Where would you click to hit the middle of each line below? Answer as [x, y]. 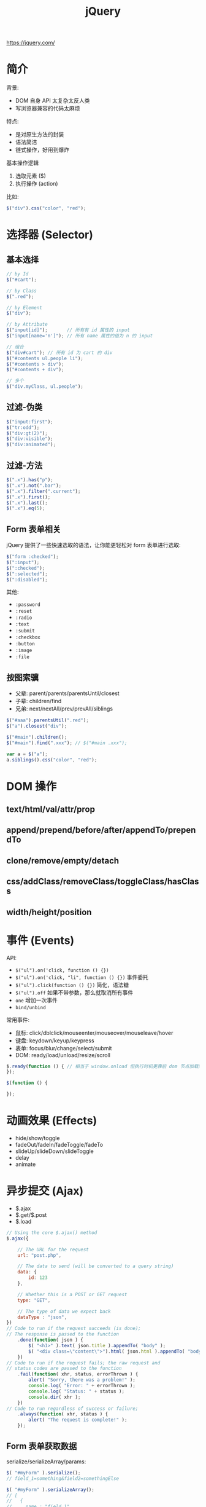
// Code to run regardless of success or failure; [72, 1409]
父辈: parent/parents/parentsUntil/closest [67, 693]
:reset [24, 612]
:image [24, 651]
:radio [24, 618]
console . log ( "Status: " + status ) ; [76, 1391]
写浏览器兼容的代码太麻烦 [48, 108]
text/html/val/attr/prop [51, 809]
